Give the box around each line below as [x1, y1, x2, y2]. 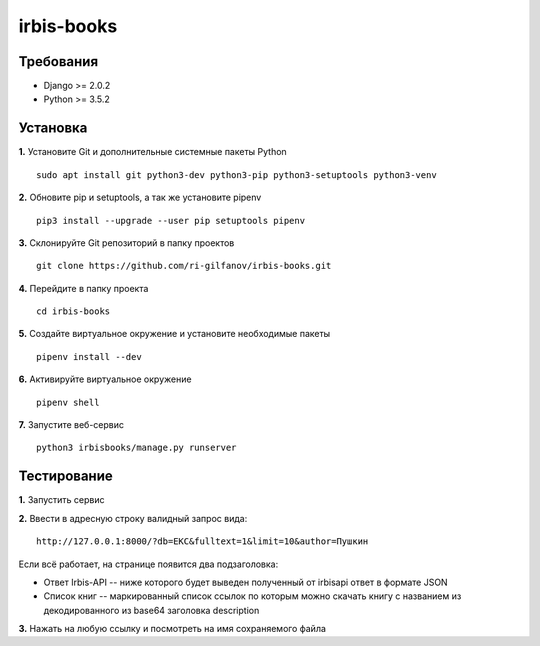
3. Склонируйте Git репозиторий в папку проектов [18, 236, 235, 249]
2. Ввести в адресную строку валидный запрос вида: [18, 512, 248, 524]
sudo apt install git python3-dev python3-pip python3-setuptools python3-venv [36, 169, 437, 180]
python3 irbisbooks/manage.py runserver [36, 442, 237, 454]
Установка [18, 120, 88, 137]
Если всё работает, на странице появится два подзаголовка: [18, 558, 279, 570]
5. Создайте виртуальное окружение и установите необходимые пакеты [18, 328, 331, 340]
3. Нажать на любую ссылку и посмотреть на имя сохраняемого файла [18, 623, 327, 635]
